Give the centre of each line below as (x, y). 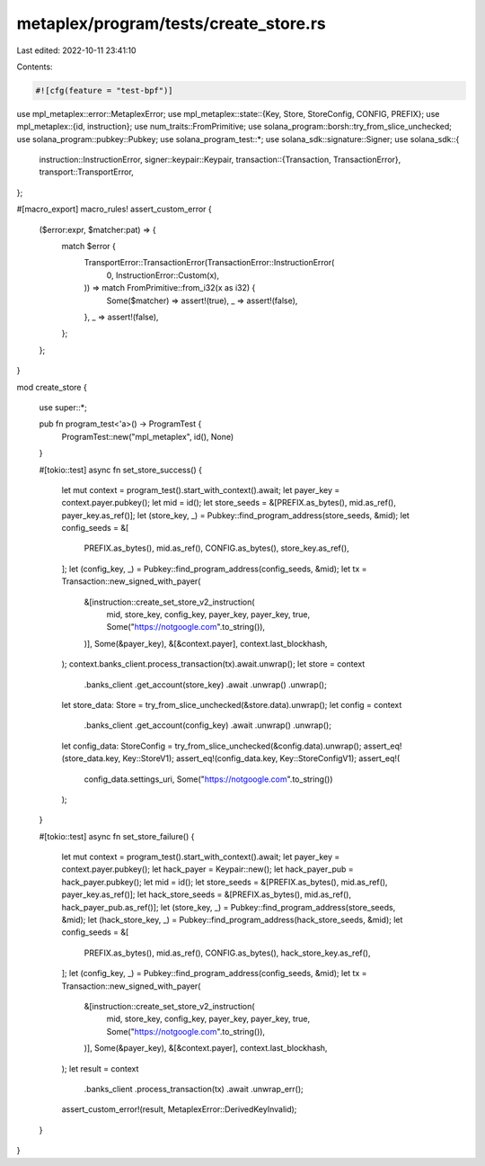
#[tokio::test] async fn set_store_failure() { (117, 836)
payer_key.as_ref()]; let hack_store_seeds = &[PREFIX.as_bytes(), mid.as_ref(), (207, 894)
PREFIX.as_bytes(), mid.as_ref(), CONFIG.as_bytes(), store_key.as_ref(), (216, 548)
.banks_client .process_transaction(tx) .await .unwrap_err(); (194, 1089)
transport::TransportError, (86, 172)
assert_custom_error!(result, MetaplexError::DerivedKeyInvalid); (179, 1109)
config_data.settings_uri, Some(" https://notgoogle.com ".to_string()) (208, 779)
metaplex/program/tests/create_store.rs (172, 23)
